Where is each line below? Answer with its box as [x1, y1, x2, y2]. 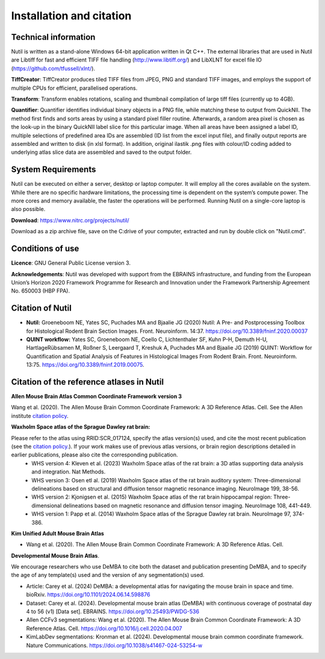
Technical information [11, 32, 96, 42]
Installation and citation [11, 9, 132, 22]
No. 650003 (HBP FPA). [11, 287, 70, 295]
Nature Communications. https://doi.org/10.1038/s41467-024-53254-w [26, 642, 203, 649]
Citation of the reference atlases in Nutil [11, 377, 164, 387]
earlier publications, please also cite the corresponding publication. [11, 451, 178, 458]
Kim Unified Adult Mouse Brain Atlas [11, 529, 105, 537]
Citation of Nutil [11, 303, 72, 314]
